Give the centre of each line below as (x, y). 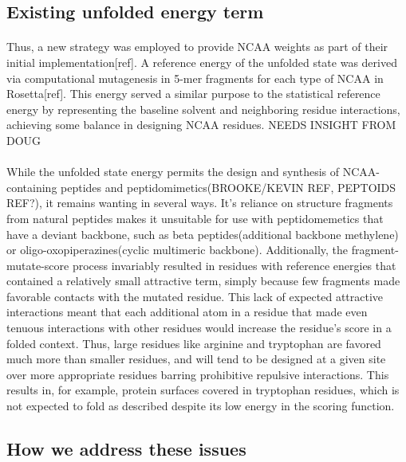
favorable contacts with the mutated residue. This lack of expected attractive (195, 296)
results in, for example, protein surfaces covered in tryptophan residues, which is (203, 390)
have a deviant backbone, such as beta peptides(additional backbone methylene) (203, 234)
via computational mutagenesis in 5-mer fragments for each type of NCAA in (195, 78)
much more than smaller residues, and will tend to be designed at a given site (196, 359)
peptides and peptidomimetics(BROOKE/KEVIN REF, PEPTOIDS (229, 187)
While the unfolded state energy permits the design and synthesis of (173, 172)
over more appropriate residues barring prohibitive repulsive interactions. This (198, 374)
